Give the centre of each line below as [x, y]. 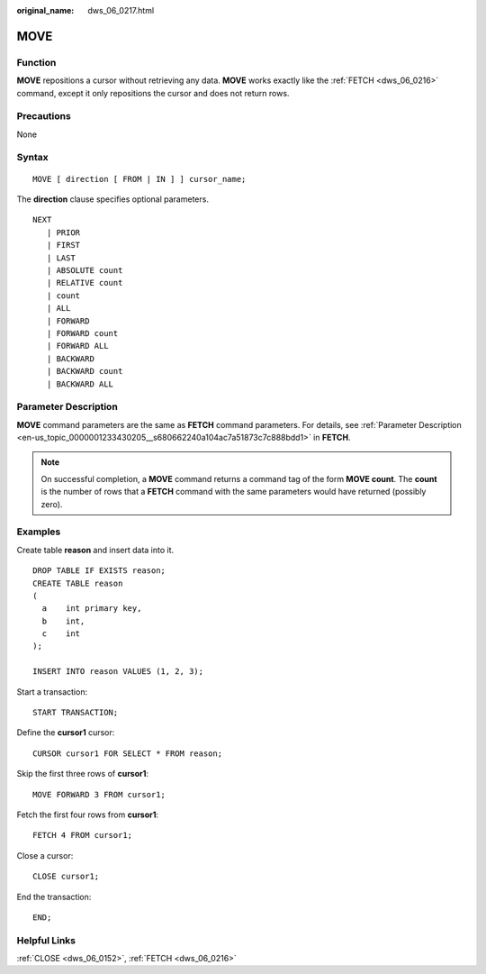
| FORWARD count [82, 333]
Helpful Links [46, 940]
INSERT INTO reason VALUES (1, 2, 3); [118, 672]
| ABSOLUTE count [85, 270]
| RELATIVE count [85, 283]
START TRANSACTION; [76, 713]
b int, [63, 621]
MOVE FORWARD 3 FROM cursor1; [99, 794]
